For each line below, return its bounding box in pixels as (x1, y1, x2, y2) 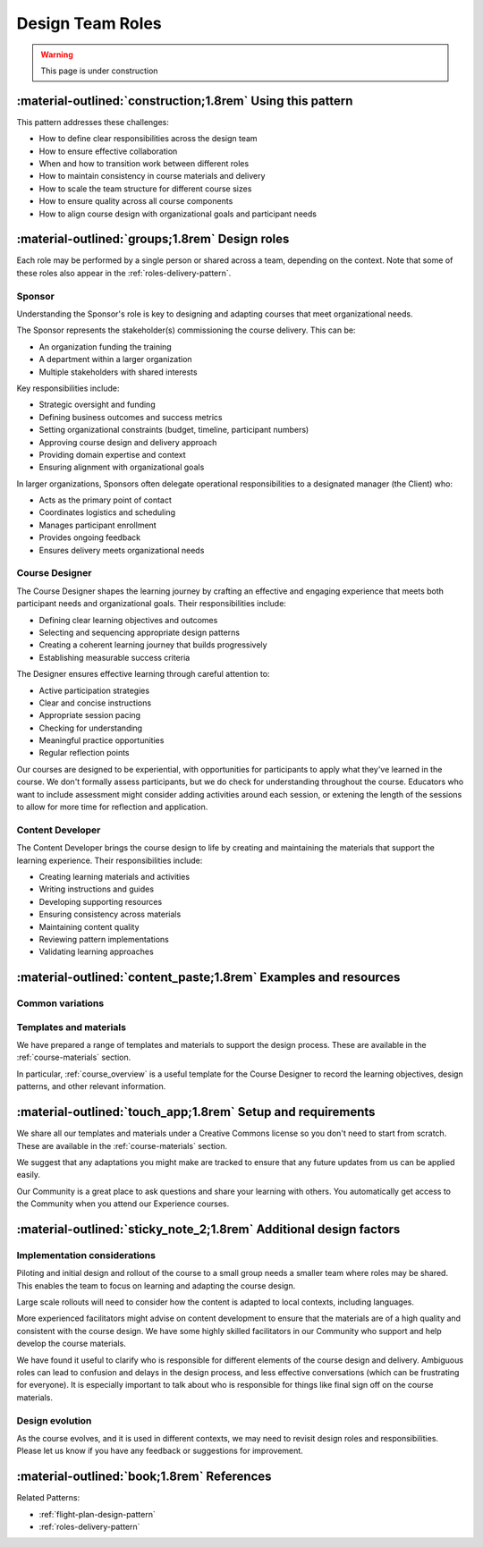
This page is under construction (40, 65, 158, 76)
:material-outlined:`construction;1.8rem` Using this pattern (16, 93, 353, 108)
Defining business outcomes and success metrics (38, 411, 223, 422)
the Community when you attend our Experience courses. (16, 1198, 230, 1209)
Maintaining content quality (38, 921, 140, 932)
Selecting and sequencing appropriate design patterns (38, 627, 241, 638)
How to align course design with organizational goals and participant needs (38, 208, 318, 219)
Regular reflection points (38, 748, 130, 758)
